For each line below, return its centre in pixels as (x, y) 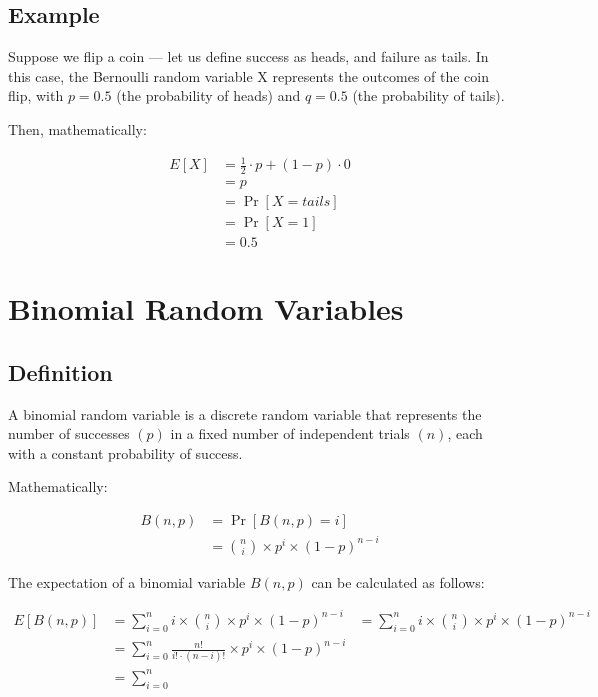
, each (465, 433)
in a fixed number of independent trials (290, 433)
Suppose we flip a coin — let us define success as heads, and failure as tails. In (248, 56)
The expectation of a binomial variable (127, 581)
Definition (60, 371)
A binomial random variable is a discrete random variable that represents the (245, 413)
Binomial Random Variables (206, 308)
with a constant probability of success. (125, 452)
